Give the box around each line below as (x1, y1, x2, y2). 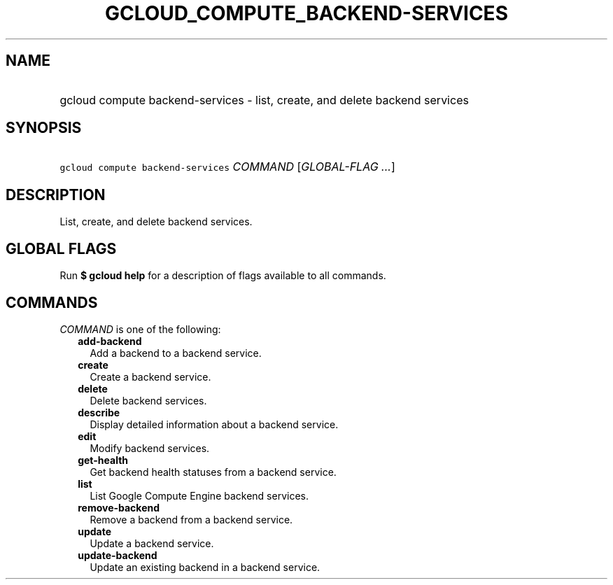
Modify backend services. (90, 442, 210, 454)
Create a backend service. (90, 370, 211, 383)
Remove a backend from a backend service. (90, 513, 293, 526)
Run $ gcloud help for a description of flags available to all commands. (59, 269, 386, 282)
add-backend (78, 334, 142, 347)
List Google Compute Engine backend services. (90, 489, 309, 502)
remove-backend (78, 501, 160, 514)
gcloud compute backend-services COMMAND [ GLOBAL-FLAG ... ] (59, 160, 395, 174)
